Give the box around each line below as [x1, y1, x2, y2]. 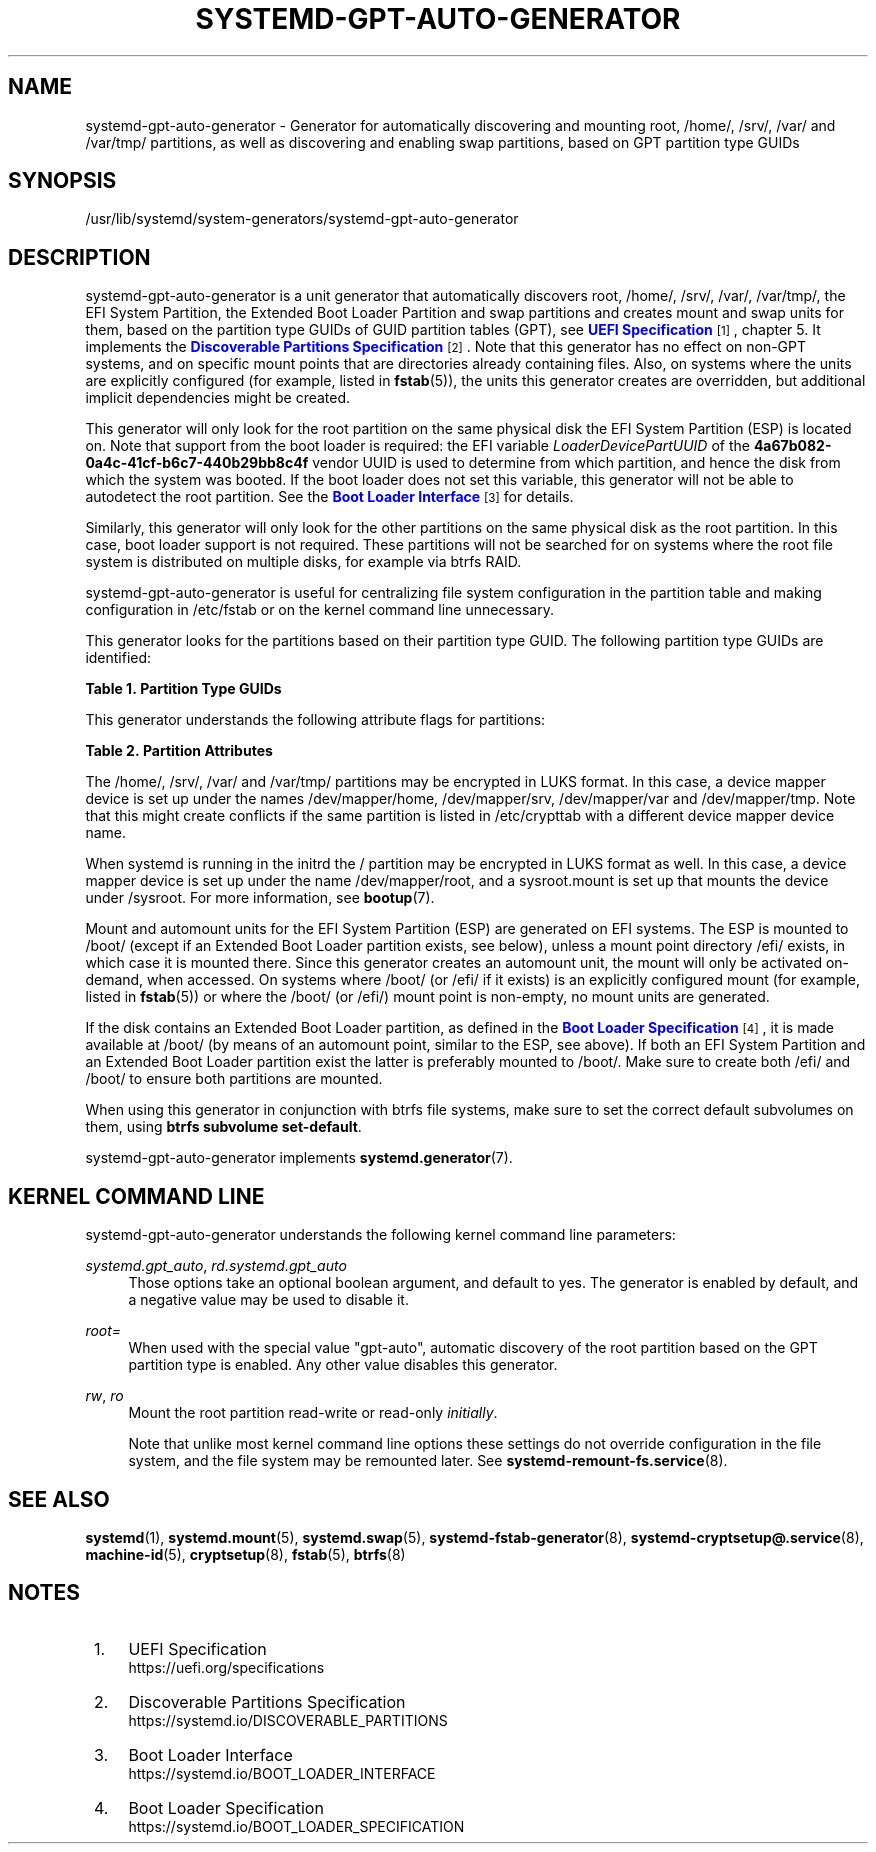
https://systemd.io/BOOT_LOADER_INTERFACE [128, 1764, 436, 1782]
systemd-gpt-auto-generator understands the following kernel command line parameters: [85, 1226, 676, 1244]
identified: [85, 649, 152, 667]
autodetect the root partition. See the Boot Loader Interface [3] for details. [85, 488, 574, 506]
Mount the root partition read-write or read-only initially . [128, 1404, 498, 1422]
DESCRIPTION [8, 244, 151, 270]
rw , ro [85, 1387, 124, 1405]
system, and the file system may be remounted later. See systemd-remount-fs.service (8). [128, 1452, 728, 1470]
